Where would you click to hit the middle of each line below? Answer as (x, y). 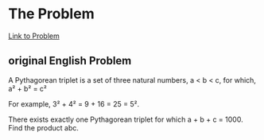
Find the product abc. (44, 127)
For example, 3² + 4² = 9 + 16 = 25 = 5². (74, 103)
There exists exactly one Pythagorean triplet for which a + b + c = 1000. (126, 119)
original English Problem (70, 61)
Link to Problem (34, 36)
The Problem (51, 14)
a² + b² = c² (28, 88)
